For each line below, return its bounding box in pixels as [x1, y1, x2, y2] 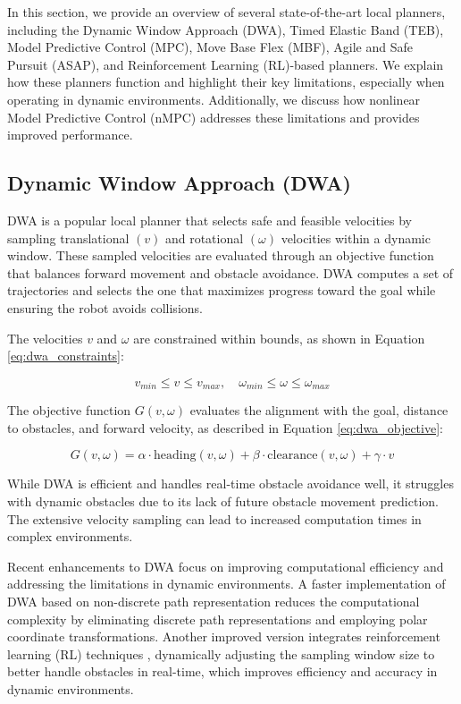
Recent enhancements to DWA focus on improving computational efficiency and [7, 556, 444, 575]
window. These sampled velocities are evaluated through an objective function [7, 246, 434, 265]
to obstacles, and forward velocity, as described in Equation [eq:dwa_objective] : [7, 418, 443, 437]
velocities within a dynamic [281, 228, 431, 247]
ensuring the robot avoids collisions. [7, 298, 203, 317]
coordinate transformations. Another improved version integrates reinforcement [7, 627, 440, 646]
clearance [267, 449, 318, 462]
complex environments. [7, 527, 133, 546]
